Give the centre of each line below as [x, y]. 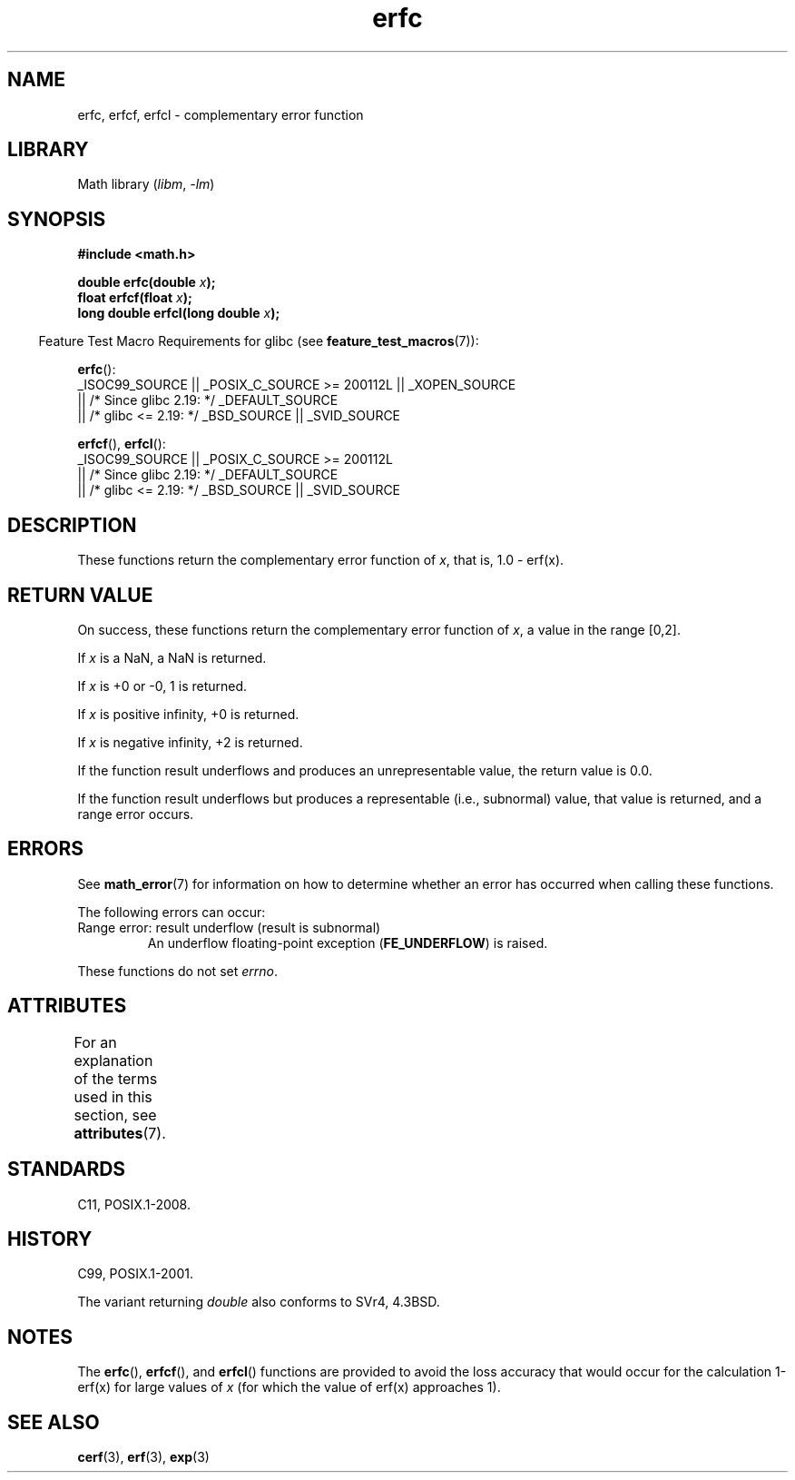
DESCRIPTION [72, 525]
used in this [113, 1096]
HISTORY [50, 1238]
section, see [115, 1115]
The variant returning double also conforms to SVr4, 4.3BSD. [259, 1302]
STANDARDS [67, 1169]
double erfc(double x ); [147, 282]
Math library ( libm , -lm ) [146, 184]
